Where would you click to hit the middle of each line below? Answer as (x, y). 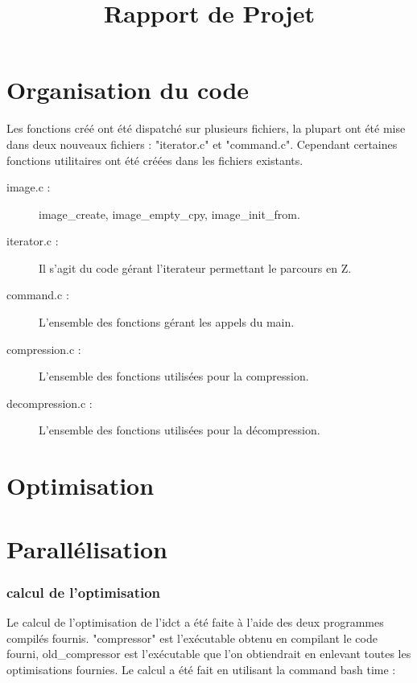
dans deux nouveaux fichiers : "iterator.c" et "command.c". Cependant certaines (202, 144)
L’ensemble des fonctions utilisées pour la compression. (174, 376)
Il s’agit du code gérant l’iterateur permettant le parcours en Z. (195, 267)
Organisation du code (128, 90)
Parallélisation (87, 548)
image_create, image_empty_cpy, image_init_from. (169, 214)
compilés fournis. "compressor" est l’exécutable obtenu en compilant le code (192, 638)
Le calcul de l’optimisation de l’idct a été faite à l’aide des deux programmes (195, 622)
